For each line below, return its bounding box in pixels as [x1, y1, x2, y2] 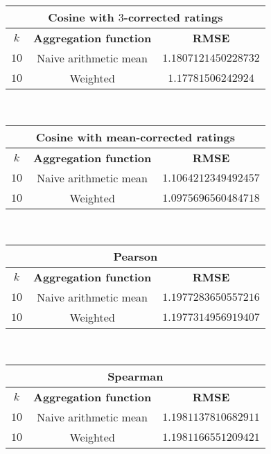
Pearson [113, 248, 158, 265]
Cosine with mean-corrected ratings [35, 128, 235, 145]
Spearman [107, 367, 164, 384]
